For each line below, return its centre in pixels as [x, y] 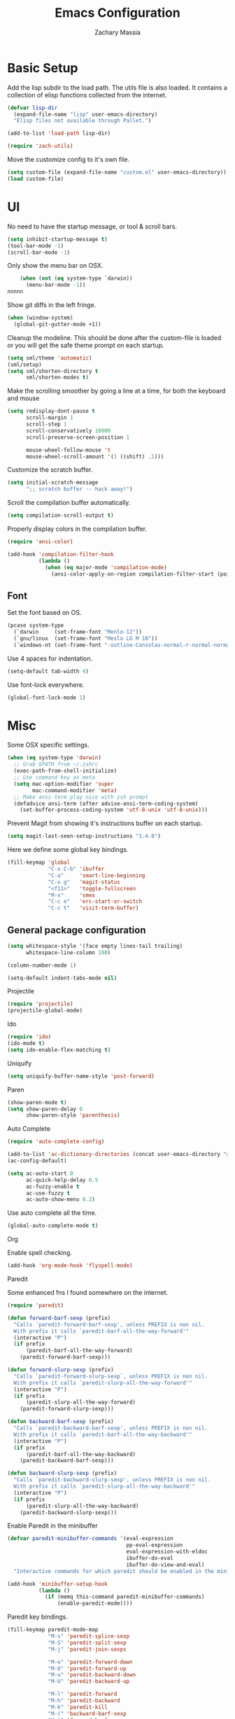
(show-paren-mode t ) [37, 1102]
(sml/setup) [24, 365]
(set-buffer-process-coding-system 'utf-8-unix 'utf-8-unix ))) [114, 810]
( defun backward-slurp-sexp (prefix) [62, 1474]
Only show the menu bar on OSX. [55, 266]
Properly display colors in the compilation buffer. [77, 529]
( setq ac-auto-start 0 [40, 1173]
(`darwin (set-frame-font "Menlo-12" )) [78, 632]
